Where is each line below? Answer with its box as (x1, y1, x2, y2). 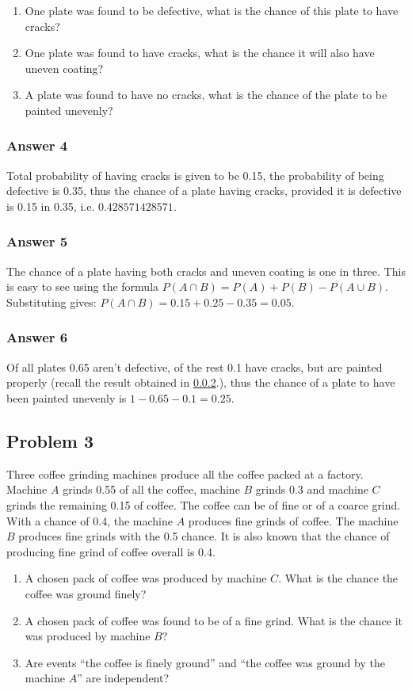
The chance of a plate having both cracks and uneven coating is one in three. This (6, 262, 406, 279)
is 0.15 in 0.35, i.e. (6, 197, 95, 214)
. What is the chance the (278, 570, 399, 586)
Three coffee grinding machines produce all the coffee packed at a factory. (6, 465, 364, 482)
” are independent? (77, 670, 170, 686)
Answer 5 (6, 231, 68, 251)
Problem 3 (6, 428, 93, 452)
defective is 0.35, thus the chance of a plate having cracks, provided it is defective (6, 182, 402, 199)
